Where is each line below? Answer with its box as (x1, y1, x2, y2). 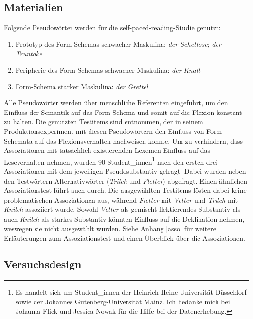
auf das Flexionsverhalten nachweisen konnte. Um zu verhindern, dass (35, 135, 243, 146)
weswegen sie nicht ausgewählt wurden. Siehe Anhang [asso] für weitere (4, 223, 217, 233)
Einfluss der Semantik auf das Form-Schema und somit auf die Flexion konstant (4, 107, 242, 117)
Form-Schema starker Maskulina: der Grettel (15, 81, 148, 91)
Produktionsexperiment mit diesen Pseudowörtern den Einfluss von (4, 126, 204, 136)
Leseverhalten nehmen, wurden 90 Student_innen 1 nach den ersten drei (4, 155, 218, 167)
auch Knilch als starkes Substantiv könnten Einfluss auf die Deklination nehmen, (4, 213, 245, 224)
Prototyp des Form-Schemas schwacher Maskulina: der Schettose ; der (15, 38, 221, 49)
